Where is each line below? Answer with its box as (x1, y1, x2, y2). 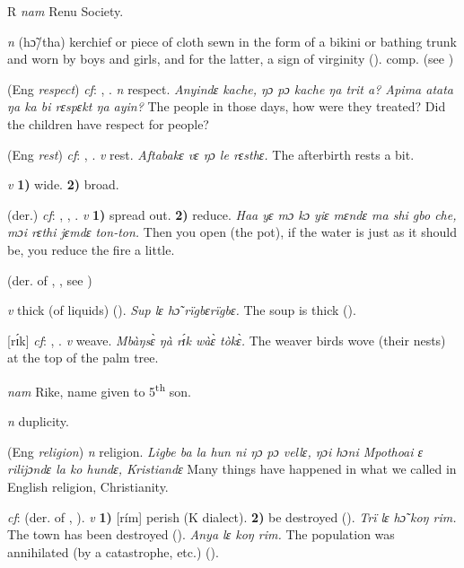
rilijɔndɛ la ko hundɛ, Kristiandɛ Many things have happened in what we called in (7, 459, 457, 478)
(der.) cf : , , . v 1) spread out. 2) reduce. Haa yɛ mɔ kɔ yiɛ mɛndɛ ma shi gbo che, (7, 205, 457, 223)
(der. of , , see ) (7, 270, 92, 289)
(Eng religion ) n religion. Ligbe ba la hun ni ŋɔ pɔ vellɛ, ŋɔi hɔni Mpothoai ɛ (7, 441, 424, 460)
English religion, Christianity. (7, 476, 169, 495)
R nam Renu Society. (7, 2, 124, 20)
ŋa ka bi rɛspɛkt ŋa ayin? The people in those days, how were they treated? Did (7, 97, 446, 116)
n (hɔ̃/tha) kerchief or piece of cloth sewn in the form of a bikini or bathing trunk (7, 31, 457, 50)
